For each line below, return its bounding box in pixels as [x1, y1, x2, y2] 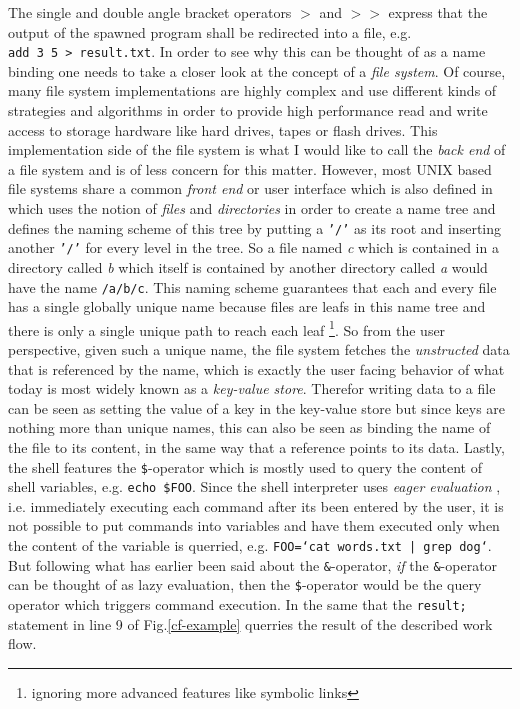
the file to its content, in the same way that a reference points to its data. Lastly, [8, 436, 505, 457]
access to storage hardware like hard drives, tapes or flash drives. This [8, 119, 438, 140]
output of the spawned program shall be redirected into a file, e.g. [8, 21, 412, 42]
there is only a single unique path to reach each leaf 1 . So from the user [8, 316, 446, 340]
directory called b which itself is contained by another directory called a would [8, 256, 488, 277]
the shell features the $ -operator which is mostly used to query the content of [8, 456, 482, 477]
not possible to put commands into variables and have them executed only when [8, 515, 500, 536]
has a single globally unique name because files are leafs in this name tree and [8, 296, 486, 317]
